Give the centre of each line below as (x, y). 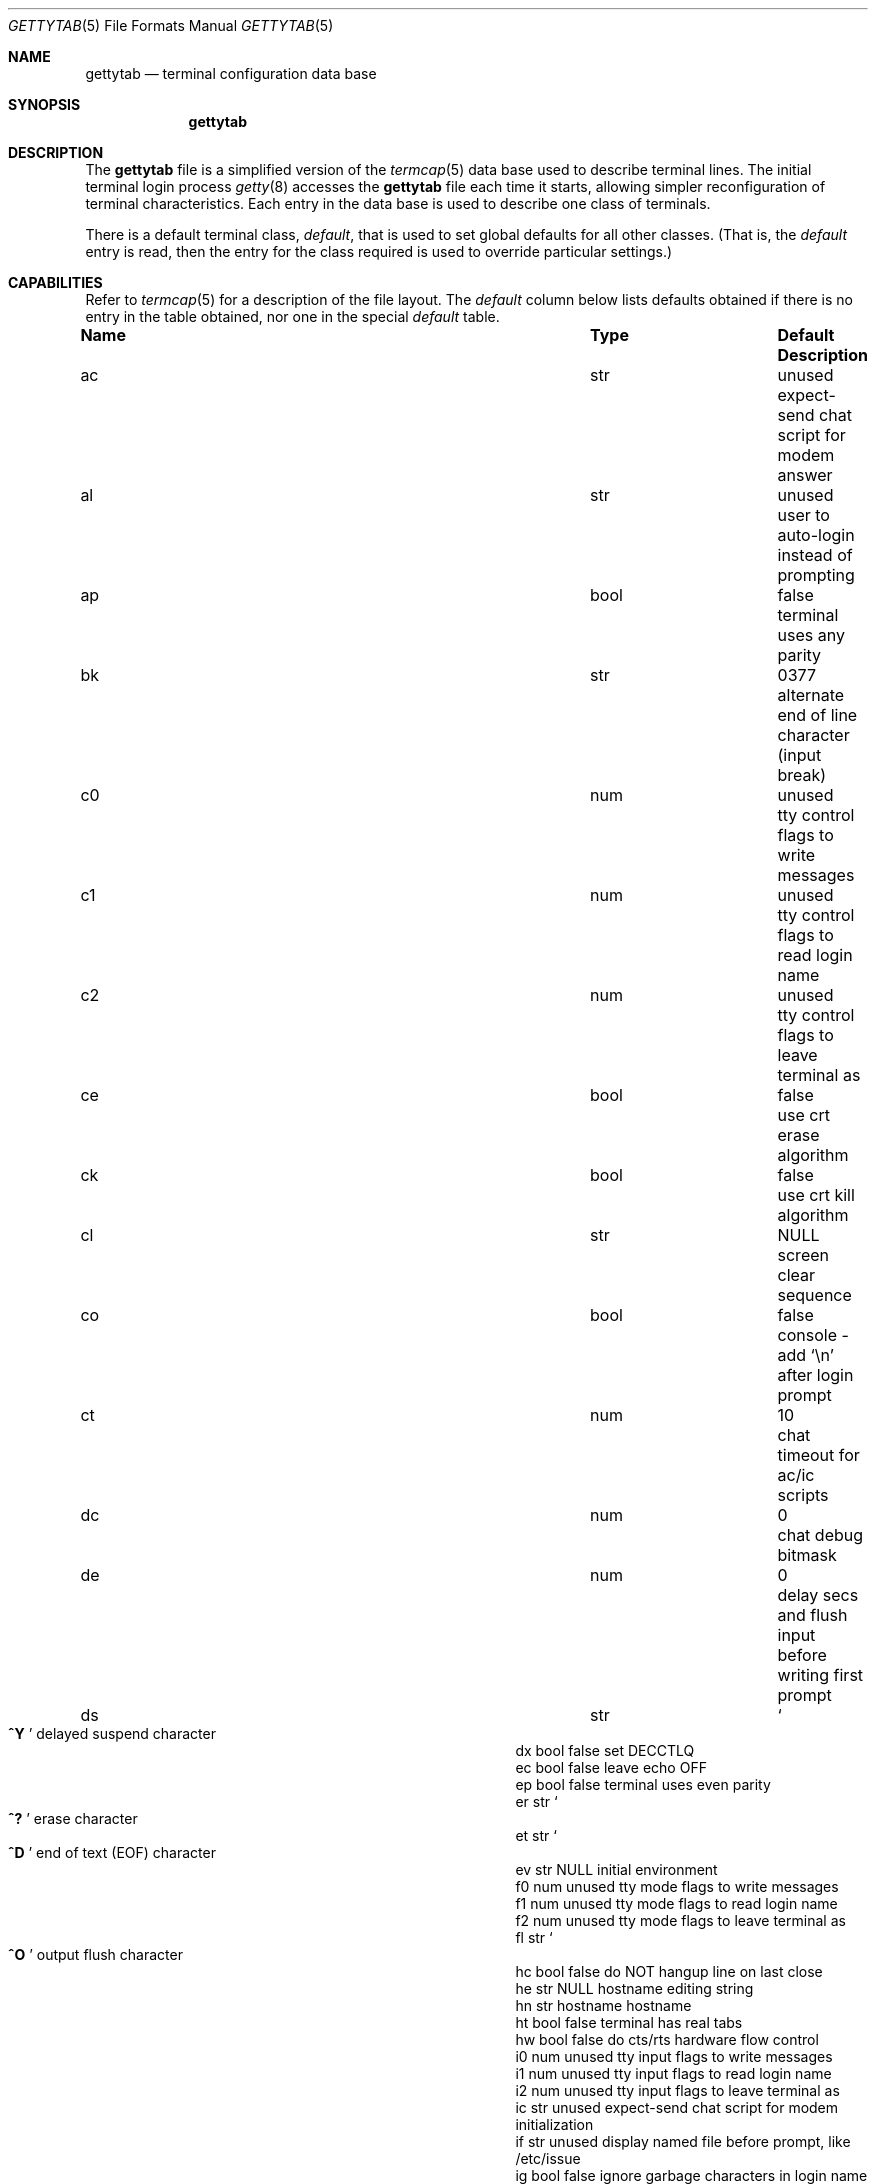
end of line (817, 715)
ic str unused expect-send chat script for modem (677, 2107)
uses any (811, 635)
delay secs (818, 1595)
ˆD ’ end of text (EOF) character (112, 1852)
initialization (554, 2124)
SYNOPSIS (44, 104)
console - (813, 1335)
